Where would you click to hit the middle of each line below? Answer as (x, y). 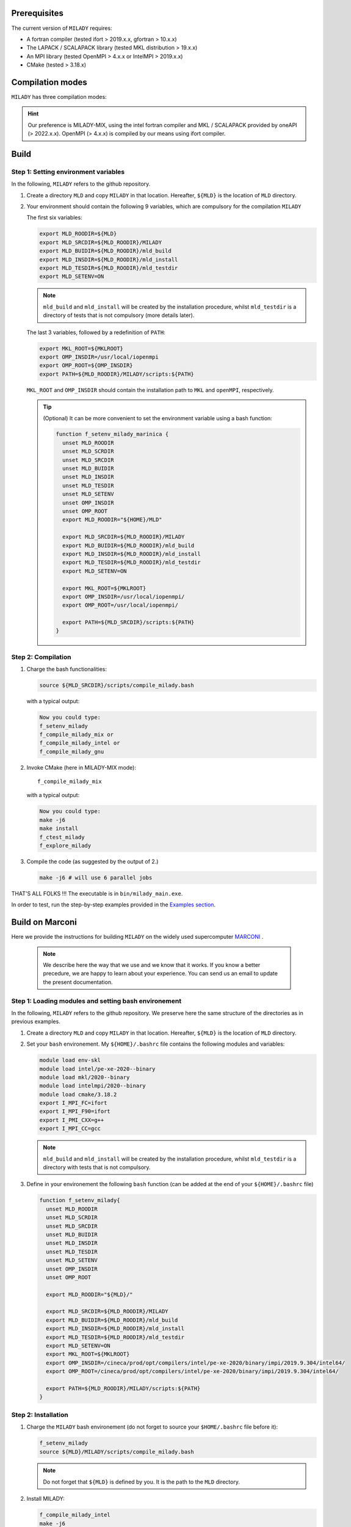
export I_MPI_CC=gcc (70, 1129)
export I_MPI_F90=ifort (75, 1111)
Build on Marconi (44, 922)
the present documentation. (78, 982)
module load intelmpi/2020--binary (92, 1086)
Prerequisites (37, 13)
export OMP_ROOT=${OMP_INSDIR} (86, 366)
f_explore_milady (65, 846)
